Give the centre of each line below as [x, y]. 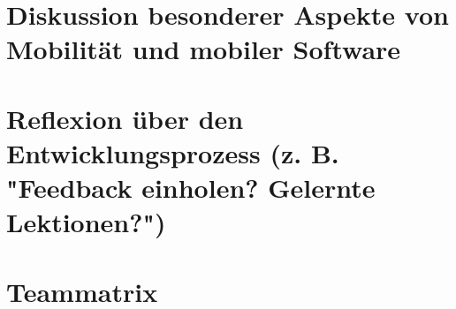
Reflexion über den [125, 118]
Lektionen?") [86, 222]
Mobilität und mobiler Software [204, 49]
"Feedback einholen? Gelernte [191, 188]
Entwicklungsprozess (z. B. [173, 152]
